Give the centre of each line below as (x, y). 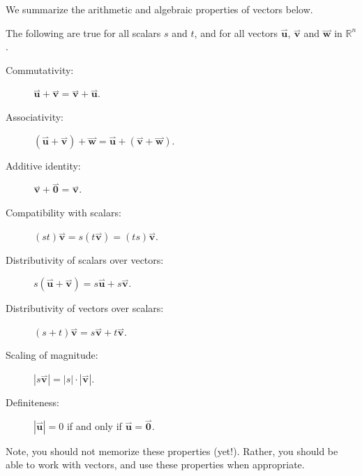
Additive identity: (43, 165)
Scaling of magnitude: (52, 355)
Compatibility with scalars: (63, 212)
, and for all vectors (236, 32)
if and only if (94, 425)
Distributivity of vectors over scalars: (85, 308)
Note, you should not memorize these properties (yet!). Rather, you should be (172, 451)
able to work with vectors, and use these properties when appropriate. (155, 464)
